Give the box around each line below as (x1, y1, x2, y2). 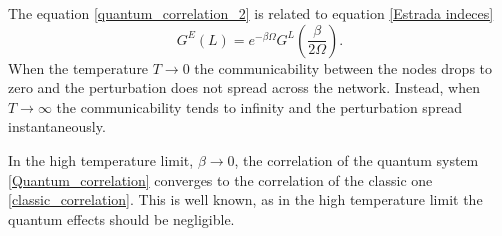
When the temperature (8, 57, 149, 78)
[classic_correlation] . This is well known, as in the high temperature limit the (8, 189, 483, 210)
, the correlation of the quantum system (234, 149, 479, 170)
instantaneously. (8, 116, 106, 137)
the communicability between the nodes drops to (194, 57, 493, 78)
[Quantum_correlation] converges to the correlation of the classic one (8, 169, 433, 190)
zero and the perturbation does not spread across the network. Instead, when (8, 77, 480, 98)
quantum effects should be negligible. (8, 208, 235, 229)
